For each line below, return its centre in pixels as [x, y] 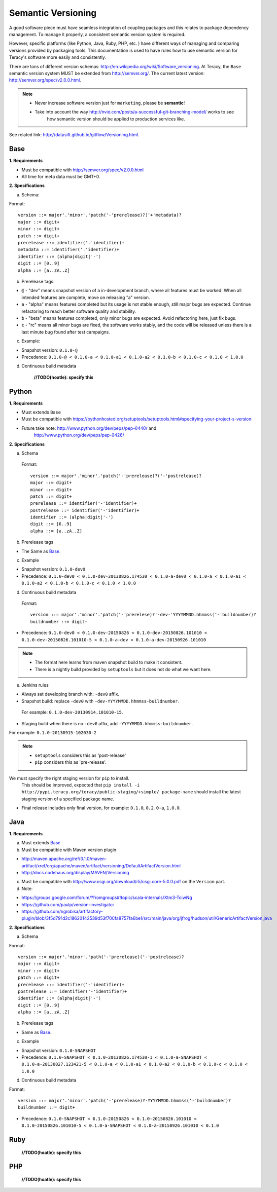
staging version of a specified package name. [68, 799]
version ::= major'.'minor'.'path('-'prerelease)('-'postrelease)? [101, 957]
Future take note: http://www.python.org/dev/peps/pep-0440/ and [89, 428]
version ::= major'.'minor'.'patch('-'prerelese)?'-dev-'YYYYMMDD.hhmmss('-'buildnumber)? [143, 615]
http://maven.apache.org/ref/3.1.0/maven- [64, 859]
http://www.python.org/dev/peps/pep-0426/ [79, 435]
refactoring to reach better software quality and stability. [79, 311]
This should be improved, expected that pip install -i [81, 785]
